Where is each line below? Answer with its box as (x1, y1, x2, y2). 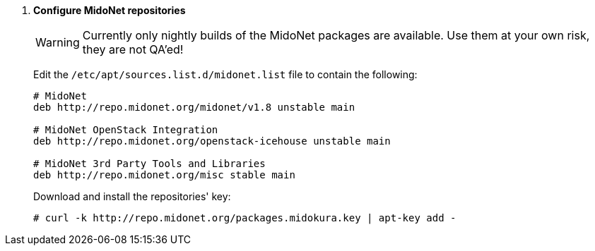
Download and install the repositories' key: (33, 190, 231, 202)
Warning (35, 35, 80, 49)
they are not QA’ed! (82, 42, 184, 56)
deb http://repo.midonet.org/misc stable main (33, 169, 295, 180)
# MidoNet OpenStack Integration (33, 124, 218, 135)
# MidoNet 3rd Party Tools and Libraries (33, 158, 266, 169)
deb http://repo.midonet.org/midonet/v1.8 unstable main (33, 102, 355, 113)
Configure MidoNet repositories (33, 4, 186, 16)
